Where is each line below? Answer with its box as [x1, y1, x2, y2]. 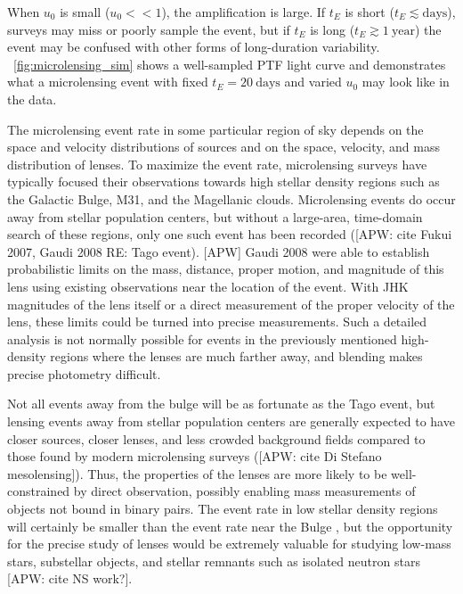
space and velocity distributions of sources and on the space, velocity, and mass [7, 137, 441, 156]
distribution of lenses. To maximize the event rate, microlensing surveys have [7, 154, 427, 173]
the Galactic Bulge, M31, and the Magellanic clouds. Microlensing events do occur [7, 189, 456, 208]
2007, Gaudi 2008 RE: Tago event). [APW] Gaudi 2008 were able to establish [7, 242, 430, 260]
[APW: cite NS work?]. [7, 569, 133, 588]
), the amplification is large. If [161, 3, 326, 21]
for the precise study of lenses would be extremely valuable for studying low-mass [7, 534, 451, 553]
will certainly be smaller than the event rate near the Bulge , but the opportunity [7, 516, 453, 535]
